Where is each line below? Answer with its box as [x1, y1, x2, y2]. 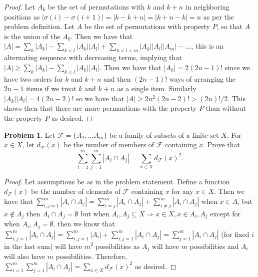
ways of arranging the [169, 73, 236, 84]
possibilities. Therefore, [55, 250, 127, 261]
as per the [203, 11, 234, 22]
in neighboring [185, 2, 229, 12]
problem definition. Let [4, 21, 75, 32]
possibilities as [95, 240, 140, 251]
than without [205, 103, 246, 113]
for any [171, 186, 193, 196]
